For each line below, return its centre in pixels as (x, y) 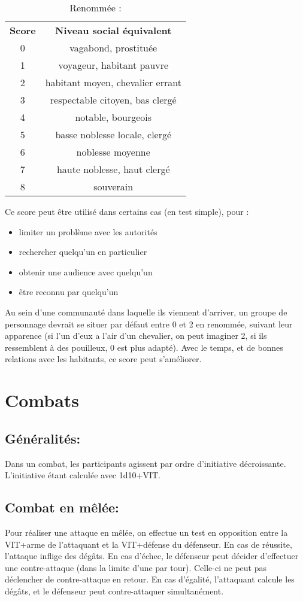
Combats (42, 400)
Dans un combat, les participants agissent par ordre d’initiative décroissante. (146, 463)
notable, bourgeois (113, 117)
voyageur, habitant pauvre (113, 65)
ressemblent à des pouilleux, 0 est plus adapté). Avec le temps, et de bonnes (144, 347)
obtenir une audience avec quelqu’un (86, 271)
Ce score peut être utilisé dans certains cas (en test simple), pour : (127, 211)
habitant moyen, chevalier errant (113, 82)
